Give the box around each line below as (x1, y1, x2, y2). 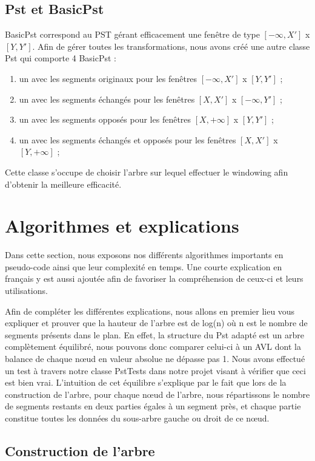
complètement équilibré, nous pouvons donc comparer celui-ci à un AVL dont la (5, 340, 301, 353)
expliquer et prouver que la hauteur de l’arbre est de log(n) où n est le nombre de (5, 316, 308, 329)
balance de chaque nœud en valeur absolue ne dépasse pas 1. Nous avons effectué (5, 352, 305, 365)
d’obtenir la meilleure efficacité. (5, 177, 122, 190)
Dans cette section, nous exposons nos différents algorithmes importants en (5, 248, 283, 261)
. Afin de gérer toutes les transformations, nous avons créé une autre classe (32, 39, 310, 52)
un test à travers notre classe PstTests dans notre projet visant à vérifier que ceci (5, 364, 306, 377)
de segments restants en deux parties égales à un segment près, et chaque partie (5, 400, 301, 412)
